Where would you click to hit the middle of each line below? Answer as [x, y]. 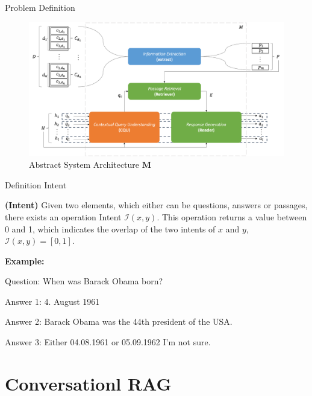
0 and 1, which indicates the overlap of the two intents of [110, 228]
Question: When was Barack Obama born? [84, 281]
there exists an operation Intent [63, 216]
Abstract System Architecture [84, 164]
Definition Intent [36, 184]
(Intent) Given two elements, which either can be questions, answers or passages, [156, 205]
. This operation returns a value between [232, 216]
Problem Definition [40, 7]
